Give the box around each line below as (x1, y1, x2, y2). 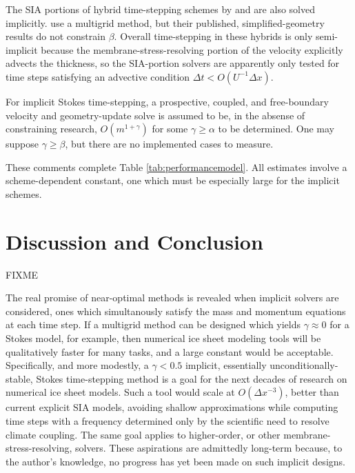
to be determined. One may (218, 121, 334, 136)
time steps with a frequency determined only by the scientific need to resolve (6, 414, 329, 427)
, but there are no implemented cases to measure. (65, 137, 274, 151)
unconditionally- (270, 358, 338, 372)
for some (152, 121, 188, 136)
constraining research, (6, 121, 97, 136)
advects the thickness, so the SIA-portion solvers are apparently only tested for (6, 56, 340, 70)
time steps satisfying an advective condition (6, 69, 190, 83)
